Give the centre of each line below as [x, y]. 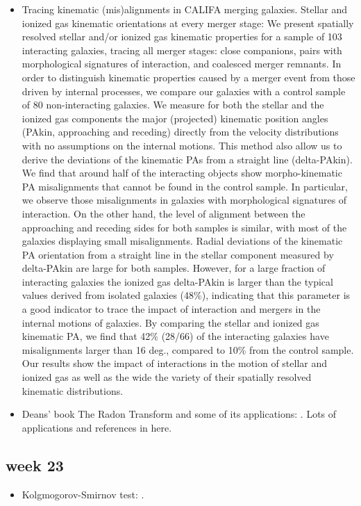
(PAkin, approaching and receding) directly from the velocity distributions [180, 132]
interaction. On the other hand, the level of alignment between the [163, 213]
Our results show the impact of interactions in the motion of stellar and [175, 363]
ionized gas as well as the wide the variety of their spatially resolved [167, 377]
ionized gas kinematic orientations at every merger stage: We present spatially [188, 23]
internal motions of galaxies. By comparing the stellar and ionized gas [170, 322]
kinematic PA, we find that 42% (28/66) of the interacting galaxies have [175, 336]
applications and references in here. [97, 427]
